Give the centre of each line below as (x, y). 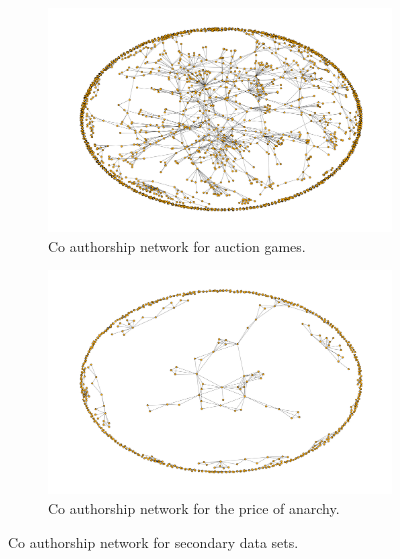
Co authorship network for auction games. (177, 245)
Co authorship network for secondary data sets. (153, 541)
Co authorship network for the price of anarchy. (194, 507)
